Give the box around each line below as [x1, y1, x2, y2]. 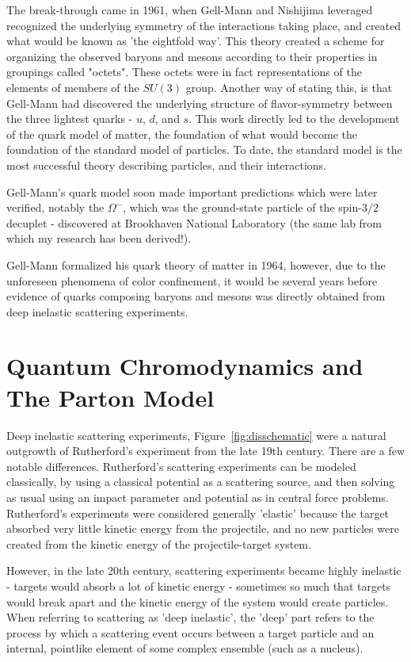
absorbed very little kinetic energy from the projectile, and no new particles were [6, 520, 399, 537]
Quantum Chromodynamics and [6, 350, 363, 382]
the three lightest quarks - [6, 110, 133, 127]
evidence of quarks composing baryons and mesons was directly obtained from [6, 288, 386, 304]
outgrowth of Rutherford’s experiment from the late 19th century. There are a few [6, 442, 405, 459]
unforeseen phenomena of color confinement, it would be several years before [6, 272, 378, 289]
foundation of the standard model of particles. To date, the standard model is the [6, 141, 402, 158]
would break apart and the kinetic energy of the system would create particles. [6, 593, 389, 610]
